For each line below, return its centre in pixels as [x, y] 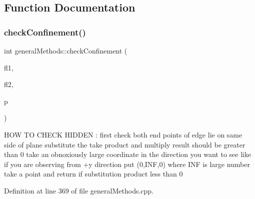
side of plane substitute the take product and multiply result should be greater [125, 144]
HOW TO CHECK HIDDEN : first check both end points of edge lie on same [123, 134]
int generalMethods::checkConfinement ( [66, 50]
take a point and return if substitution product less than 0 [93, 174]
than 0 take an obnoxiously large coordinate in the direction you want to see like [128, 154]
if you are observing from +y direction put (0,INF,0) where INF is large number [127, 164]
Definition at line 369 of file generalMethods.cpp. [79, 190]
